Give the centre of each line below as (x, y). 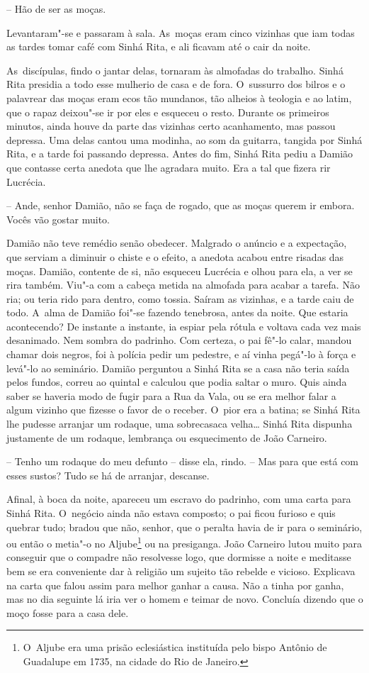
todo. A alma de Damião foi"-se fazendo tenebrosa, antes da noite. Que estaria (177, 312)
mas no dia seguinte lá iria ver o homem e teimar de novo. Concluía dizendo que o (185, 599)
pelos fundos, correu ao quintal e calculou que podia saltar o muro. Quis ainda (177, 382)
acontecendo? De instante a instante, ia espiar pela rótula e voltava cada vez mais (184, 326)
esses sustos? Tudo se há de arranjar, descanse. (108, 475)
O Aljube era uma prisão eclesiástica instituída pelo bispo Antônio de (175, 647)
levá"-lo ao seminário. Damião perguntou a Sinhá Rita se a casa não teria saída (178, 368)
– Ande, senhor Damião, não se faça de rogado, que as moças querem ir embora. (181, 205)
